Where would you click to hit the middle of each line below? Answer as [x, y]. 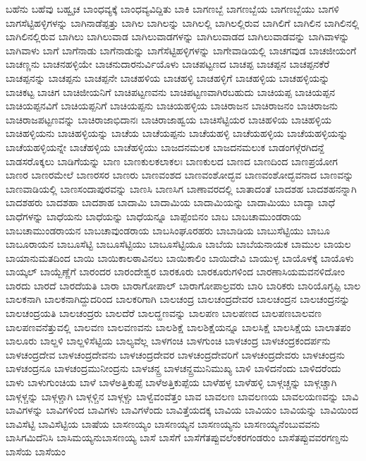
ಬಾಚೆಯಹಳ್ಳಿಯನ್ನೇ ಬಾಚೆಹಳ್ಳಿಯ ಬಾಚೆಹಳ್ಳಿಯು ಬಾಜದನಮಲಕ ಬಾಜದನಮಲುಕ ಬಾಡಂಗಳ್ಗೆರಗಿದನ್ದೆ [165, 146]
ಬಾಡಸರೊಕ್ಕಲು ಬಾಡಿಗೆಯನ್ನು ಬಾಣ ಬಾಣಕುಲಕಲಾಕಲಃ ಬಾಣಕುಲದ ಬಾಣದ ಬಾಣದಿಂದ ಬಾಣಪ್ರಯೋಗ [172, 161]
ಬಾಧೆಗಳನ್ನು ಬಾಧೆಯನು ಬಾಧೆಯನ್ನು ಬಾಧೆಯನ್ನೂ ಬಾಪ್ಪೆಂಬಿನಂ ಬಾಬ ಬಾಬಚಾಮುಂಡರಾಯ [154, 216]
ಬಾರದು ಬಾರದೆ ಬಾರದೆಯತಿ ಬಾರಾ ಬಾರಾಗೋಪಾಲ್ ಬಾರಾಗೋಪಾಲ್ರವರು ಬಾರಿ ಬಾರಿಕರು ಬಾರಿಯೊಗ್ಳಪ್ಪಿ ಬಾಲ [183, 285]
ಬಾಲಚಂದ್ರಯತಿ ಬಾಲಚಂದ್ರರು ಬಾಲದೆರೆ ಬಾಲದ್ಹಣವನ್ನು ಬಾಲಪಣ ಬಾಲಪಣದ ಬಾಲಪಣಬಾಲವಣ [164, 313]
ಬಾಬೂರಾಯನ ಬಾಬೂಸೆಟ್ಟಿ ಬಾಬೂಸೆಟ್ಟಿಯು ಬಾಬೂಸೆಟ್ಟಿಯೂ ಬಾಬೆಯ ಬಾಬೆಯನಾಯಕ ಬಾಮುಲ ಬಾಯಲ [178, 244]
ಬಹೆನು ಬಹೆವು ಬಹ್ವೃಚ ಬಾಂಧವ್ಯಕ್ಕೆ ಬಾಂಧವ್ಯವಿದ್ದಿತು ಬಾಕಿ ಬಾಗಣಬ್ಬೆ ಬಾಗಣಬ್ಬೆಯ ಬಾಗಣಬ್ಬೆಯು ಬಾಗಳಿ [172, 8]
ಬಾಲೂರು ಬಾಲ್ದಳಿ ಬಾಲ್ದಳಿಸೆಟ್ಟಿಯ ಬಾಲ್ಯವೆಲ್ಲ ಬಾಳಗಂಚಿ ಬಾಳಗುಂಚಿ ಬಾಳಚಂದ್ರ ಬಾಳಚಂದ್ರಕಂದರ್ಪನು [168, 341]
